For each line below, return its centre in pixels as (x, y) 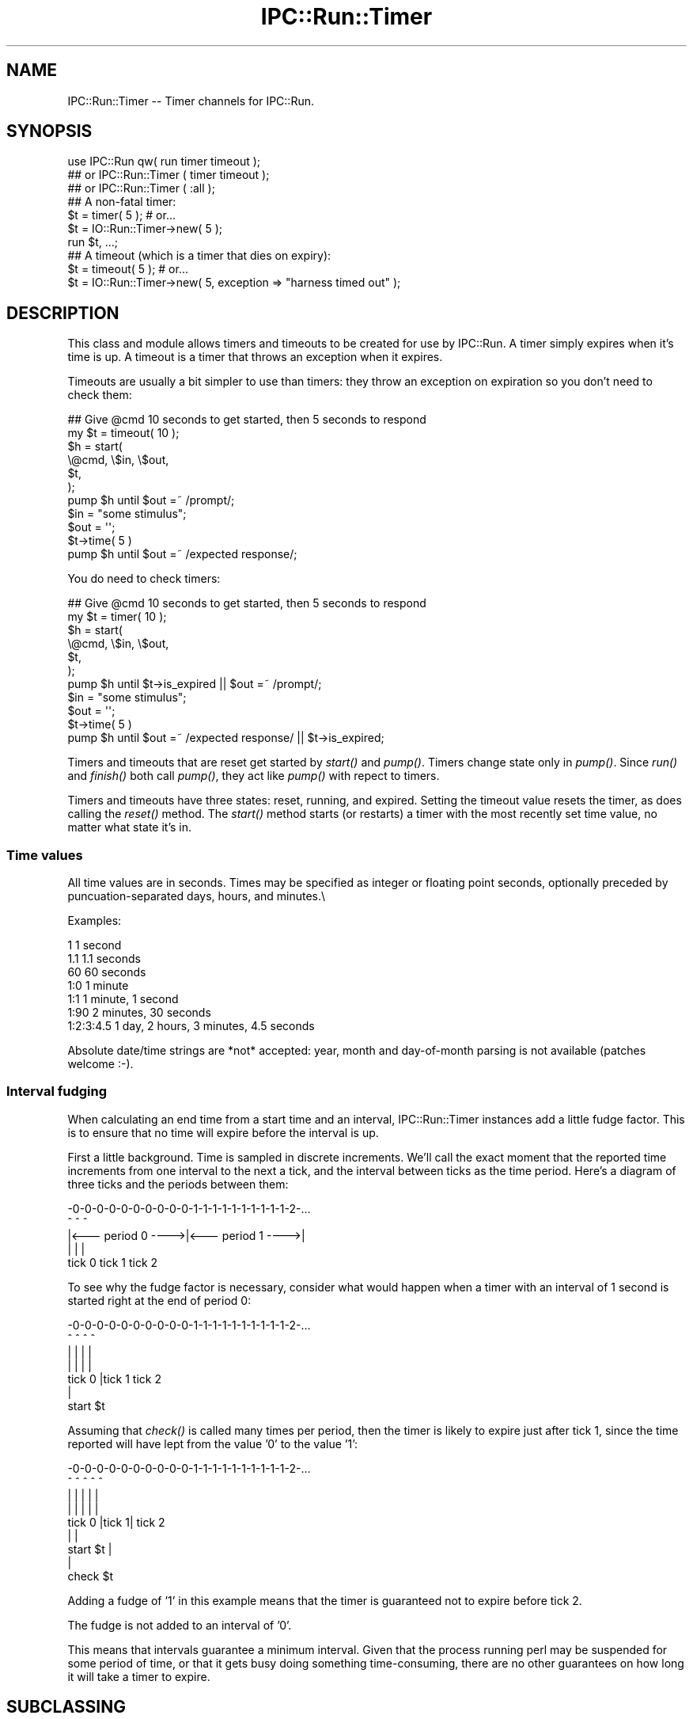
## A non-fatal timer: (122, 202)
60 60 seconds (107, 972)
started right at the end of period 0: (159, 1300)
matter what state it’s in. (130, 827)
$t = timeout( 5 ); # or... (128, 269)
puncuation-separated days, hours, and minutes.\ (197, 896)
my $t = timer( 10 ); (117, 617)
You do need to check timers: (144, 579)
